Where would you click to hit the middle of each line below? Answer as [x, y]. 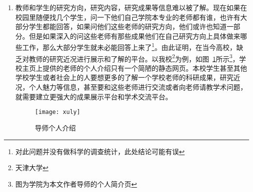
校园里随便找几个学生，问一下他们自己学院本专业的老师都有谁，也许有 [128, 17]
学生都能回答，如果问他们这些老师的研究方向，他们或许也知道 [128, 26]
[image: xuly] [57, 112]
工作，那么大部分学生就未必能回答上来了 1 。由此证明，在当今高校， [129, 47]
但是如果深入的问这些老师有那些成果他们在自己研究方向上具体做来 [135, 36]
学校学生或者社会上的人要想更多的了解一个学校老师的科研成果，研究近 [128, 77]
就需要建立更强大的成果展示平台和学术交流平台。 [94, 96]
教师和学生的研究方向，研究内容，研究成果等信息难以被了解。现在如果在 [131, 7]
